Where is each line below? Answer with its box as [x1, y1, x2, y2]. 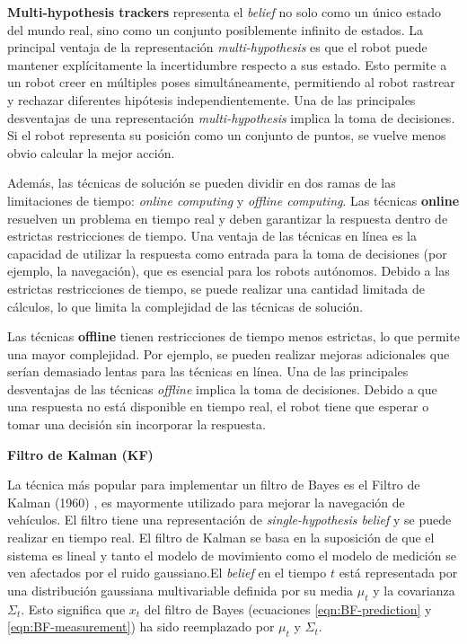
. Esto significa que [21, 599, 126, 618]
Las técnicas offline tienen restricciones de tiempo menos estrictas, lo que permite [7, 327, 460, 346]
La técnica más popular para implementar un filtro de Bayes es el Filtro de [7, 475, 420, 494]
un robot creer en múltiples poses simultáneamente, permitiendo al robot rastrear [7, 73, 455, 92]
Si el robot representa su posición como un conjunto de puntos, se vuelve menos [7, 126, 446, 145]
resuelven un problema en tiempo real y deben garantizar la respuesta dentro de [7, 208, 448, 227]
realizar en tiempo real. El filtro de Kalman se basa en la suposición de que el [7, 528, 435, 547]
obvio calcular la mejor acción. [7, 143, 175, 162]
